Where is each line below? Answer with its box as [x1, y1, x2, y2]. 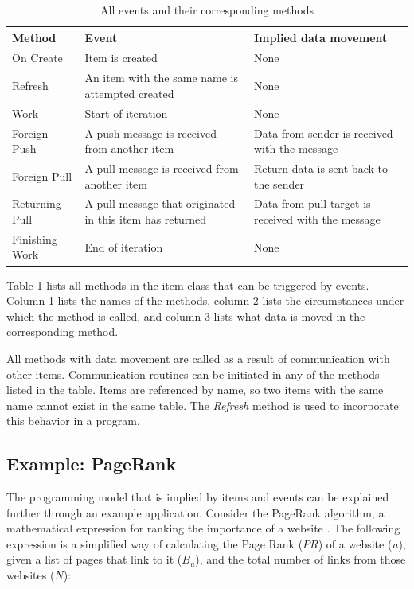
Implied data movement [253, 29, 388, 45]
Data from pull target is [253, 195, 371, 212]
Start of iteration [84, 104, 168, 121]
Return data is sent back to [253, 160, 388, 176]
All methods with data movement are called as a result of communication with [6, 349, 390, 366]
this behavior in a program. [6, 412, 140, 429]
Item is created [84, 49, 158, 66]
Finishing [12, 230, 57, 247]
